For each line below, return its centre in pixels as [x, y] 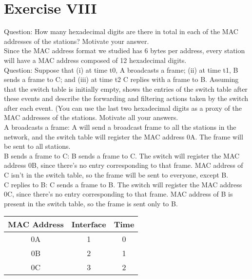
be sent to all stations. [37, 146]
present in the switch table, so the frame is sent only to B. [91, 203]
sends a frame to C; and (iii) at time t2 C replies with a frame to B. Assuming [121, 79]
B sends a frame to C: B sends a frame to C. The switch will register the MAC [122, 155]
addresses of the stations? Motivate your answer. [77, 41]
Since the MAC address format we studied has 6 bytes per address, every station [125, 50]
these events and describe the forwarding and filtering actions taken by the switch [126, 98]
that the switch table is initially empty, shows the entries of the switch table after [126, 89]
